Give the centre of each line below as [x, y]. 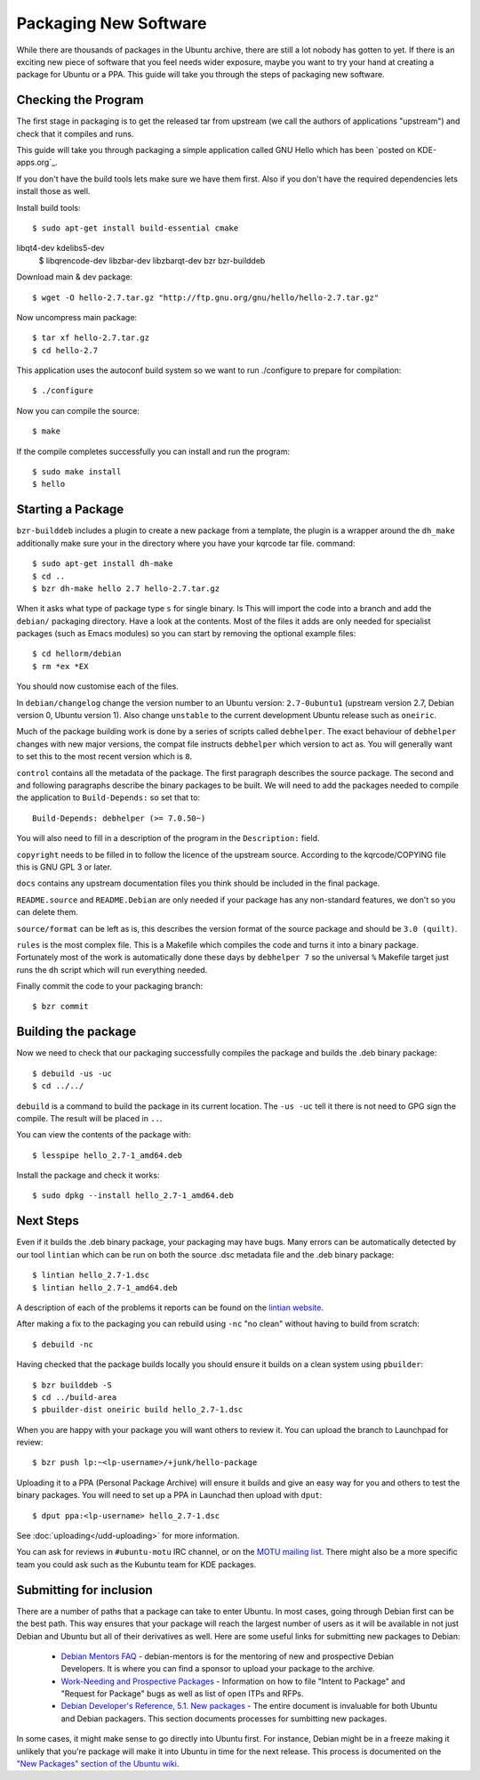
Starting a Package [70, 510]
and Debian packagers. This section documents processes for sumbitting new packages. [224, 1719]
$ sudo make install [77, 472]
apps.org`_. [37, 162]
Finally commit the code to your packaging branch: [110, 986]
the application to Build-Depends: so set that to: [108, 797]
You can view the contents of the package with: [104, 1135]
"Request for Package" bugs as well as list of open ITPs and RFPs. [182, 1694]
